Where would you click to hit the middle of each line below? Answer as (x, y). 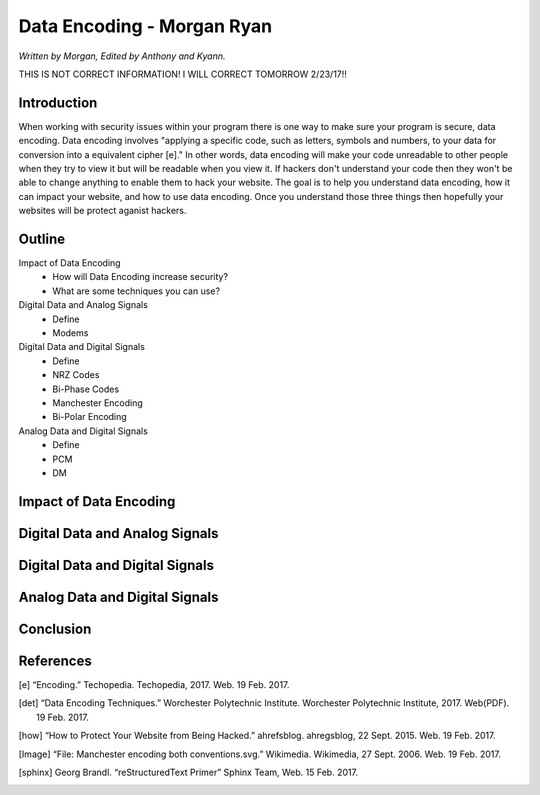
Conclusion (55, 628)
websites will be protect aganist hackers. (102, 211)
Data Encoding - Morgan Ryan (145, 26)
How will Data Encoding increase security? (140, 277)
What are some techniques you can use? (136, 291)
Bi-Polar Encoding (89, 417)
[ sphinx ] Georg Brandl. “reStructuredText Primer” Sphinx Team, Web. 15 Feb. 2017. (188, 772)
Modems (70, 333)
